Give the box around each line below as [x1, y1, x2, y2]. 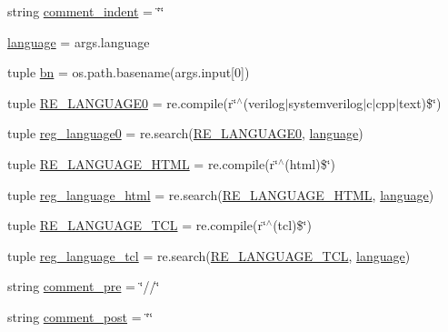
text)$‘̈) [399, 93, 442, 112]
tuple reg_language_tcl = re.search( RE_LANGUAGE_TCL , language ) [7, 246, 411, 265]
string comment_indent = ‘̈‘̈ [7, 2, 164, 20]
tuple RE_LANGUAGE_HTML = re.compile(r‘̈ [7, 154, 279, 173]
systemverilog [288, 93, 363, 112]
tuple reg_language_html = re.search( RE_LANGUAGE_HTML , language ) [7, 185, 434, 204]
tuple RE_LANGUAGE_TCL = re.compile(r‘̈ [7, 216, 266, 235]
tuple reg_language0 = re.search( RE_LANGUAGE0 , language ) [7, 124, 363, 143]
